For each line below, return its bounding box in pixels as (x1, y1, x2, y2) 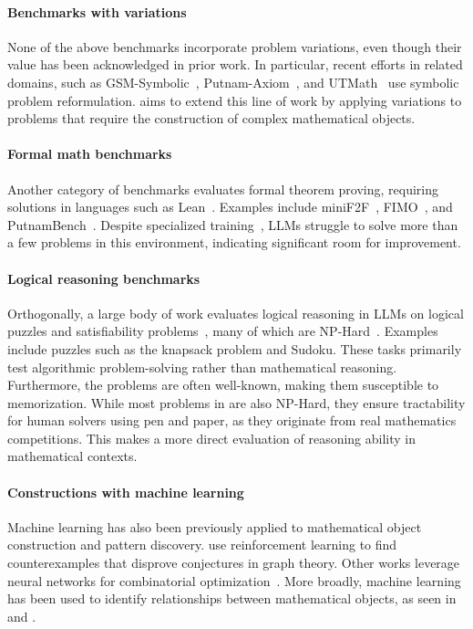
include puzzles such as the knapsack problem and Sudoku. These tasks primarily (7, 339, 462, 358)
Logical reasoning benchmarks (7, 268, 201, 288)
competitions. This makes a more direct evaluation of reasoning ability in (7, 428, 416, 447)
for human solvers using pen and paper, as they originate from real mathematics (7, 411, 457, 430)
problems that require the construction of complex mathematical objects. (7, 109, 416, 128)
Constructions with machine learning (7, 482, 244, 501)
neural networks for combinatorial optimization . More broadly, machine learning (7, 571, 461, 590)
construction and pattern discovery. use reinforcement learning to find (7, 535, 397, 554)
